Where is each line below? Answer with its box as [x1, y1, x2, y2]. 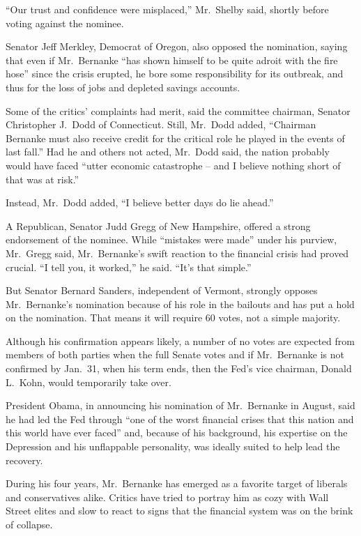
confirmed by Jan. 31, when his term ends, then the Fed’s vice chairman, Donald [6, 361, 352, 376]
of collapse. [6, 517, 53, 531]
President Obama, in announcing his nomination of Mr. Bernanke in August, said [6, 398, 355, 413]
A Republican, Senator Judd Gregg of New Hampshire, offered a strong [6, 218, 311, 233]
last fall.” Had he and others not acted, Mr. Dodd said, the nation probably [6, 144, 330, 159]
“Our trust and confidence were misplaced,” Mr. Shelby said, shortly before [6, 2, 329, 16]
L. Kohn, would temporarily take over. [6, 374, 171, 389]
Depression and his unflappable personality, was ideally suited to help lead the [6, 439, 340, 454]
